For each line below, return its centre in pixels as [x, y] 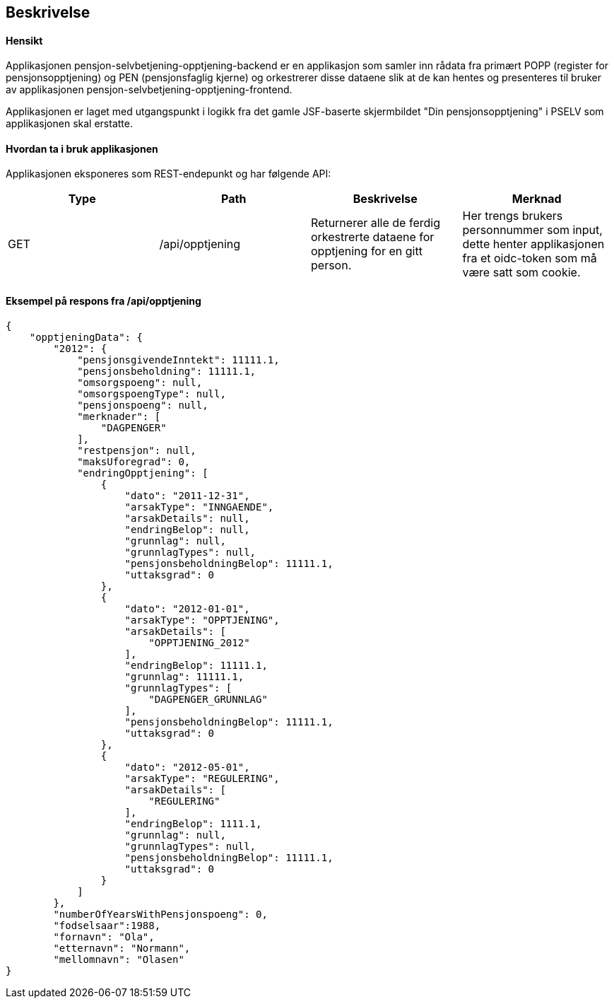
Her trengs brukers [513, 216]
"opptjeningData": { [86, 337]
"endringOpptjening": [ [143, 473]
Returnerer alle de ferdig [376, 223]
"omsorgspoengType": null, [152, 393]
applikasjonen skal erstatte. [69, 124]
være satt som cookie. [521, 273]
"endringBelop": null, [187, 529]
